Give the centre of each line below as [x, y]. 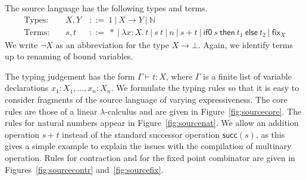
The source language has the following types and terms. [106, 8]
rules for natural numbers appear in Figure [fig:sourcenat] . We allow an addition [152, 123]
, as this [270, 134]
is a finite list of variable [247, 76]
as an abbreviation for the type [112, 44]
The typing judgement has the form [70, 76]
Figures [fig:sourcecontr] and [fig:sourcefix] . [84, 169]
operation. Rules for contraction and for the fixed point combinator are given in [150, 157]
